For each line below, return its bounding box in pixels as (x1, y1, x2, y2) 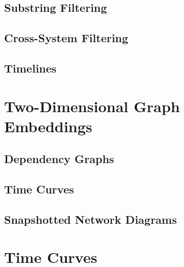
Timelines (4, 60, 57, 76)
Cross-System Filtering (4, 30, 129, 46)
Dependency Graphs (4, 151, 114, 167)
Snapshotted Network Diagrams (4, 211, 177, 227)
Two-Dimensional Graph (4, 95, 180, 116)
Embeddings (4, 115, 93, 136)
